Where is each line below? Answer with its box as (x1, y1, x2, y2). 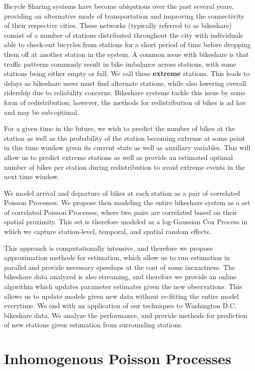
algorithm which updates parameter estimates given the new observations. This (4, 281, 242, 291)
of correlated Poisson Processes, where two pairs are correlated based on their (4, 207, 237, 217)
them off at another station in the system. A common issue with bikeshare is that (4, 49, 249, 59)
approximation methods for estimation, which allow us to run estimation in (4, 252, 230, 263)
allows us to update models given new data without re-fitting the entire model (4, 291, 239, 301)
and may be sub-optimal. (4, 106, 79, 117)
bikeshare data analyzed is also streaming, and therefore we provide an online (4, 271, 237, 282)
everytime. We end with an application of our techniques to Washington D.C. (4, 300, 237, 311)
